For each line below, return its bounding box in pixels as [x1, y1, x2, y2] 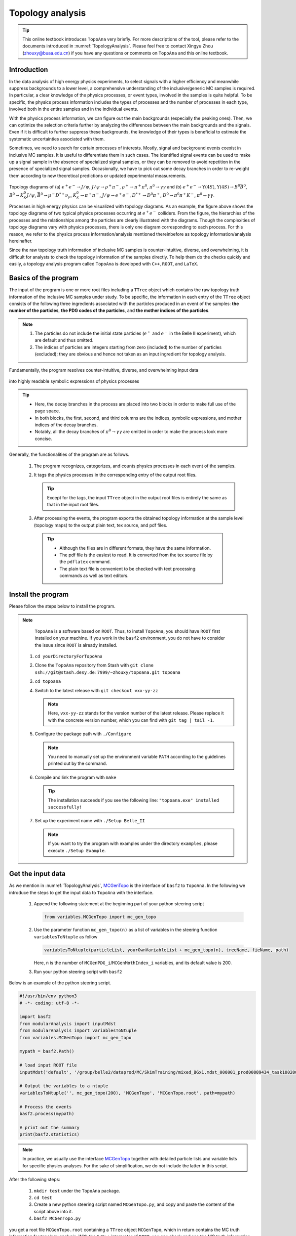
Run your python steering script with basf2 [34, 969, 122, 974]
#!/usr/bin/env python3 [19, 993, 77, 999]
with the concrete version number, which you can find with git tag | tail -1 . [48, 717, 214, 723]
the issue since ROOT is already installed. [35, 642, 118, 648]
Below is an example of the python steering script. [9, 980, 111, 986]
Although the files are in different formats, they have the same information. [59, 545, 211, 551]
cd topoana [35, 679, 61, 684]
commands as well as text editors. [59, 573, 129, 578]
